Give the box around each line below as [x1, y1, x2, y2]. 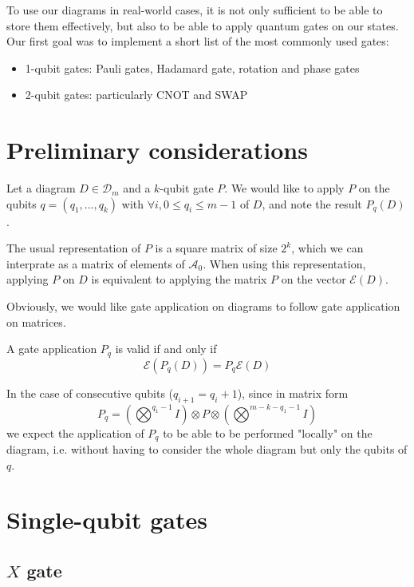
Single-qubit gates [6, 503, 207, 536]
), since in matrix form [237, 384, 349, 401]
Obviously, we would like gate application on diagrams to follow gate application [6, 298, 400, 315]
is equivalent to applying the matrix [91, 271, 267, 288]
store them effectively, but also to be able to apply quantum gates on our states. [6, 17, 399, 34]
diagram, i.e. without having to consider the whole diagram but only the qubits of [6, 440, 408, 457]
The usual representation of [6, 240, 141, 256]
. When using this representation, [203, 255, 366, 272]
